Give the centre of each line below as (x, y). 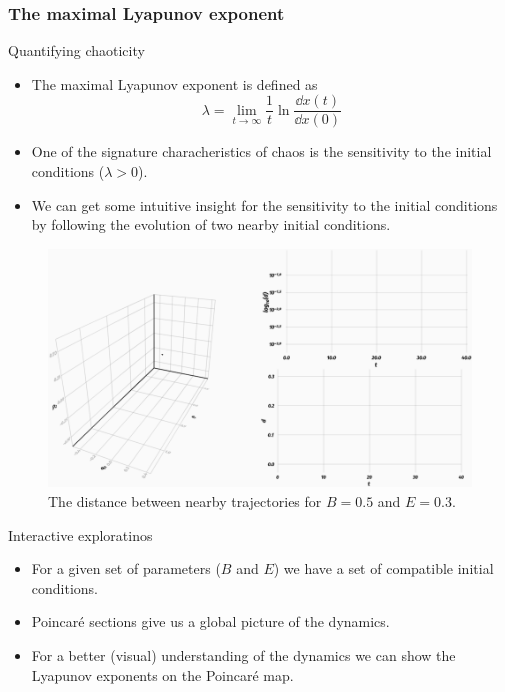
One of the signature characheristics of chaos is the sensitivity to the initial (261, 151)
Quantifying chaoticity (76, 50)
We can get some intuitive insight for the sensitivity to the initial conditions (264, 204)
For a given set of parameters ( (126, 568)
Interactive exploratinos (80, 534)
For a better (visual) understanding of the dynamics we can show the (243, 654)
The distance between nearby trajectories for (185, 500)
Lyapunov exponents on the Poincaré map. (162, 674)
